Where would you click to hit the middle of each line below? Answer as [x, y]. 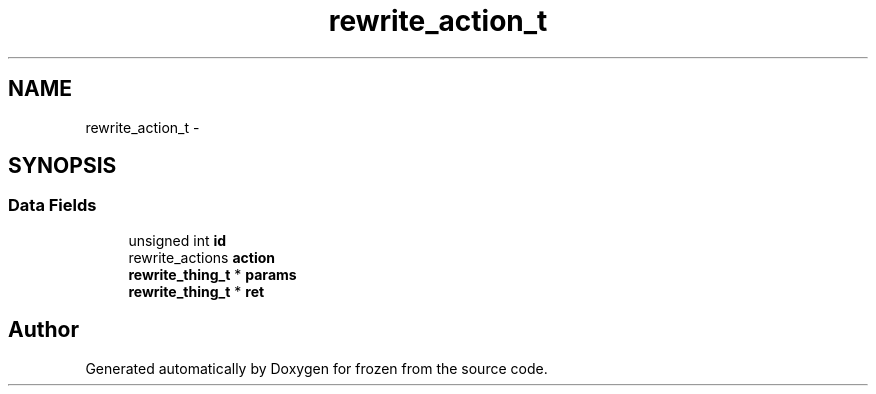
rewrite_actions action [201, 257]
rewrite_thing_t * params [212, 274]
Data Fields [52, 205]
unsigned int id [177, 240]
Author [43, 330]
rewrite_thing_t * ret [196, 291]
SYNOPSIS [62, 166]
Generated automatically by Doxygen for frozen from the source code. [316, 368]
